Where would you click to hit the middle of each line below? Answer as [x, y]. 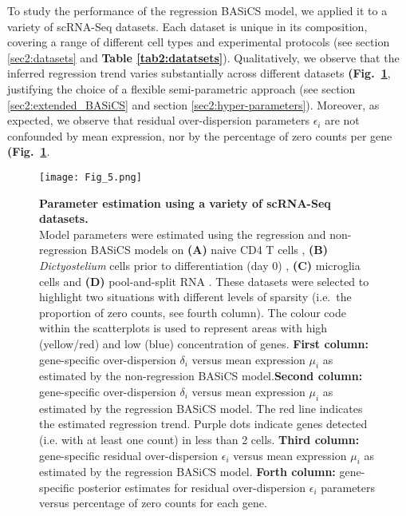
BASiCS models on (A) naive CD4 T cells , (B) [209, 250]
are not [342, 120]
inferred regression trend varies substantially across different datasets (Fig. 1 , [199, 73]
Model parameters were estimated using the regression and [183, 234]
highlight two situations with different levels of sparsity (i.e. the [195, 297]
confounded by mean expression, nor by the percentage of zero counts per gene [200, 135]
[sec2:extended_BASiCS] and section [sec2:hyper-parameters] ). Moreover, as [193, 104]
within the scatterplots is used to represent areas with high [183, 328]
